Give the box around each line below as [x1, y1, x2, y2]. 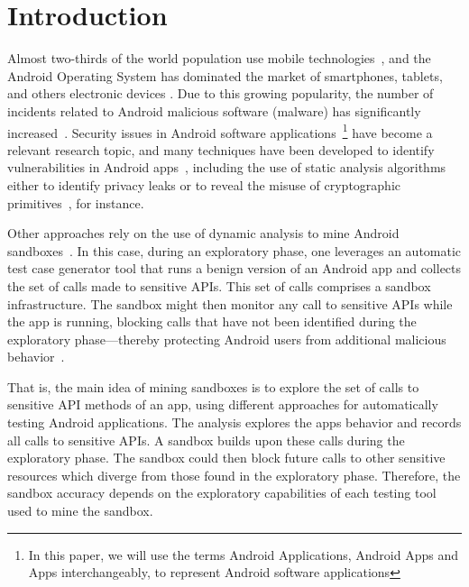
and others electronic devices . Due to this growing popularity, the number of [7, 84, 434, 103]
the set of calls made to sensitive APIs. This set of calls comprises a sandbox [7, 276, 431, 295]
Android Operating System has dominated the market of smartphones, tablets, [7, 66, 443, 85]
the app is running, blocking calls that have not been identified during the [7, 312, 417, 331]
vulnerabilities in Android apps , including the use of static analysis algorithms [7, 158, 446, 177]
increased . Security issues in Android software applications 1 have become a [7, 120, 433, 142]
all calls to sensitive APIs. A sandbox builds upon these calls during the [7, 430, 405, 449]
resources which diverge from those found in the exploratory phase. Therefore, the [7, 465, 461, 484]
